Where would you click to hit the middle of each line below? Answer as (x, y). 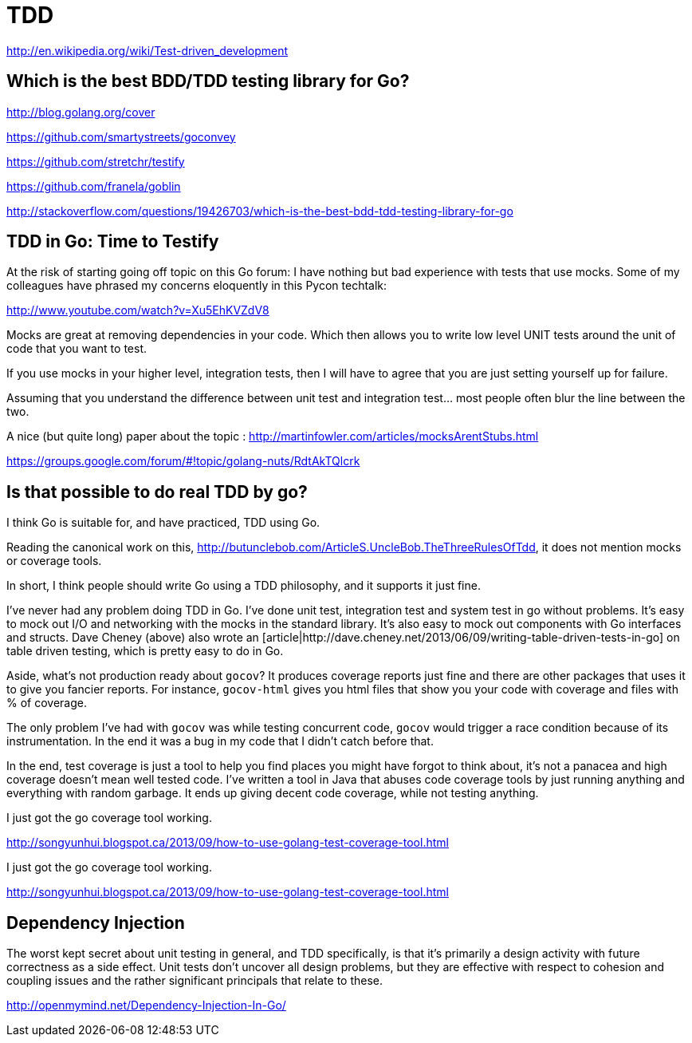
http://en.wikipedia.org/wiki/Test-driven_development (147, 50)
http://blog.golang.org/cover (81, 112)
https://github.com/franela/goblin (94, 186)
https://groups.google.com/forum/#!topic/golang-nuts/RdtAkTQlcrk (183, 461)
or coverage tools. (54, 561)
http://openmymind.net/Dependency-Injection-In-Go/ (146, 1005)
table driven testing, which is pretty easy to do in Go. (145, 651)
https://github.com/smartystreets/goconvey (121, 136)
